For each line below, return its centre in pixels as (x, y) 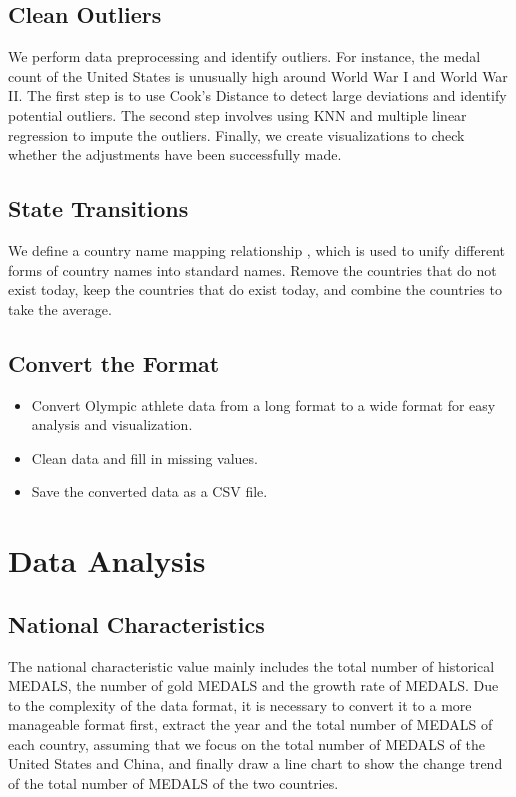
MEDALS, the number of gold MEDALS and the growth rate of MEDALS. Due (253, 685)
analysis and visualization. (112, 424)
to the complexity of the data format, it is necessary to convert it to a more (240, 704)
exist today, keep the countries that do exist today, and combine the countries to (255, 289)
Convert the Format (114, 362)
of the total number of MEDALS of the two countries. (173, 783)
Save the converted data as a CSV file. (149, 491)
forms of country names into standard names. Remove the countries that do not (252, 269)
